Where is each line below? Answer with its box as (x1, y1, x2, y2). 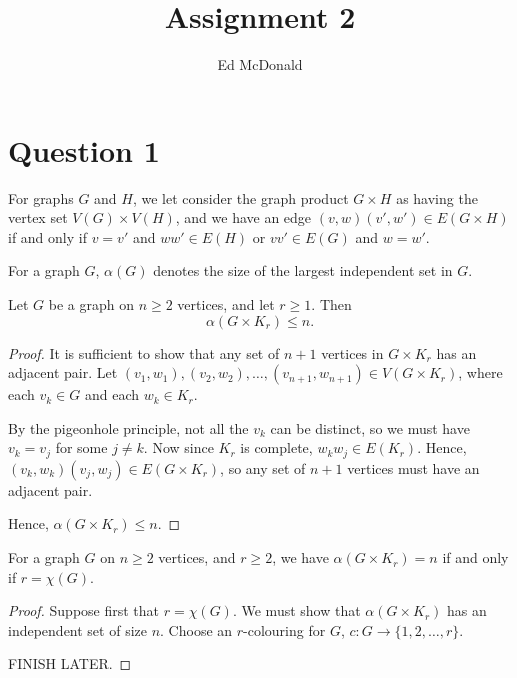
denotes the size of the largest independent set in (153, 260, 453, 281)
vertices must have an (347, 457, 480, 478)
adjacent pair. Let (8, 362, 118, 383)
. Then (311, 294, 352, 315)
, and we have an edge (175, 207, 312, 228)
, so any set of (220, 457, 306, 478)
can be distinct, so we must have (270, 417, 470, 438)
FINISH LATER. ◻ (8, 653, 132, 674)
